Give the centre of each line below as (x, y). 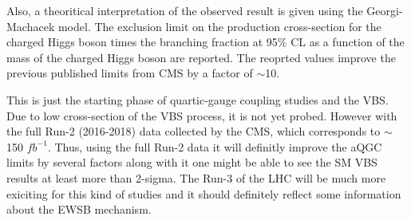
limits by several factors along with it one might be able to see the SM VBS (192, 162)
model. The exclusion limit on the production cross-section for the (219, 26)
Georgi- (385, 10)
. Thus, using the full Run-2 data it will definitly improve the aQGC (215, 146)
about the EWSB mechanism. (79, 209)
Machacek (31, 26)
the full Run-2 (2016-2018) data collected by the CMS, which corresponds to (194, 131)
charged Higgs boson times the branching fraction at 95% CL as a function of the (205, 42)
